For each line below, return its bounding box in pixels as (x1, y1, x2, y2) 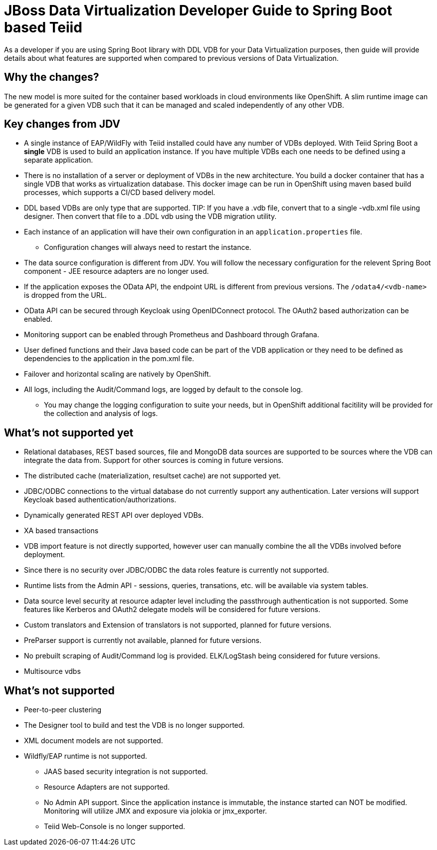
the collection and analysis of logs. (44, 409, 158, 418)
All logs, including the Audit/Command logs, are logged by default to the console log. (24, 385, 303, 394)
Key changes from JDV (4, 118, 120, 131)
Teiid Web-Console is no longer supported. (44, 822, 186, 831)
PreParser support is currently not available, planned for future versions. (24, 636, 261, 645)
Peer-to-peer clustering (24, 705, 102, 714)
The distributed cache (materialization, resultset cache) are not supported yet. (24, 471, 281, 480)
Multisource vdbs (24, 667, 81, 676)
